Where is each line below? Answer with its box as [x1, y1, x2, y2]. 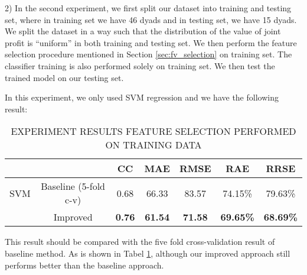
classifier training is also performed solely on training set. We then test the [5, 59, 275, 72]
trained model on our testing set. [5, 71, 124, 83]
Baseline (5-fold [41, 179, 106, 193]
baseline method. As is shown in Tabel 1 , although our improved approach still [5, 247, 290, 259]
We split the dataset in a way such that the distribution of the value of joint [5, 25, 281, 37]
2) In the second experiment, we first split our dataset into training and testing [5, 2, 292, 14]
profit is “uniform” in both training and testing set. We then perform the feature [5, 36, 297, 48]
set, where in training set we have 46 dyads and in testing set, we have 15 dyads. [5, 13, 297, 25]
